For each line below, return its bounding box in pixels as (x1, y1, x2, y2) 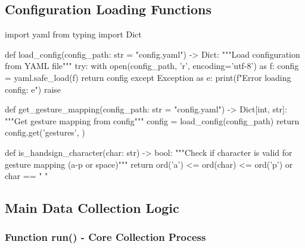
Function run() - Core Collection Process (5, 230, 206, 244)
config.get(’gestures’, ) (5, 126, 85, 139)
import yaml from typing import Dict (5, 28, 142, 40)
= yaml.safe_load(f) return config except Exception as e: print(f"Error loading (5, 71, 291, 83)
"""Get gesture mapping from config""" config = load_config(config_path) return (5, 114, 300, 127)
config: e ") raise (5, 83, 61, 95)
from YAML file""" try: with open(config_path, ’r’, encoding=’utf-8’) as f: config (5, 59, 299, 72)
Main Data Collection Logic (5, 199, 179, 217)
